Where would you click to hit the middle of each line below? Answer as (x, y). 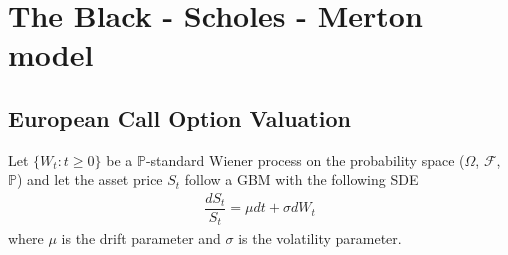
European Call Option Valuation (179, 117)
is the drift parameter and (141, 237)
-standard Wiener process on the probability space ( (305, 159)
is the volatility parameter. (320, 237)
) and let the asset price (89, 179)
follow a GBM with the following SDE (301, 179)
